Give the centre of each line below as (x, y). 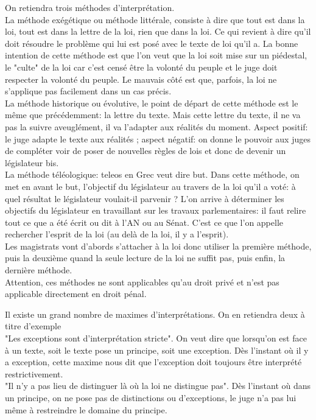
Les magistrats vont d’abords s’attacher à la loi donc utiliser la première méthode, (158, 246)
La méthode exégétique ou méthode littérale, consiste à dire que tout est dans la (155, 19)
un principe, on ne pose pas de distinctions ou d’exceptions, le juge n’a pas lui (151, 397)
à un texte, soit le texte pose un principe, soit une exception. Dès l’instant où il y (157, 350)
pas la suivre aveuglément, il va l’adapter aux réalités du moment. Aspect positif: (156, 126)
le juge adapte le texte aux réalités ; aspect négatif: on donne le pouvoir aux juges (158, 138)
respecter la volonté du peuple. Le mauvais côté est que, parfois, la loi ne (141, 79)
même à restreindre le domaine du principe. (86, 409)
